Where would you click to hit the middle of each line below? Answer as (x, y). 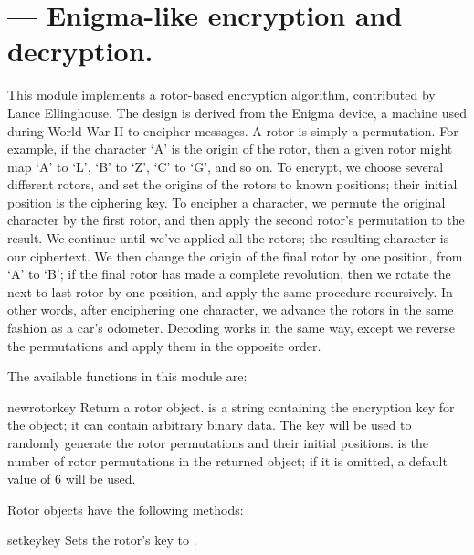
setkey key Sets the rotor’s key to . (102, 540)
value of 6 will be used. (72, 479)
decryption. (80, 51)
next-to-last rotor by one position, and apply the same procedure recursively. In (230, 291)
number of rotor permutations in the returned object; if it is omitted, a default (227, 460)
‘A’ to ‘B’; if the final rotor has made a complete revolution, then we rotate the (229, 274)
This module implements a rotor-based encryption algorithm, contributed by (221, 95)
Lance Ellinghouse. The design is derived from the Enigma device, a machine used (237, 112)
